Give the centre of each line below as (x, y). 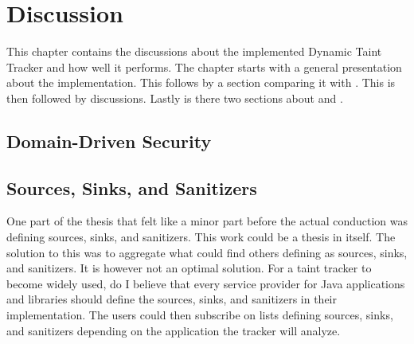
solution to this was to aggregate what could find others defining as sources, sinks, (207, 252)
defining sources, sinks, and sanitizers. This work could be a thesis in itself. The (201, 237)
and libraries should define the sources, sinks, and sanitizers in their (172, 299)
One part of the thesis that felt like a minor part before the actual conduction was (207, 221)
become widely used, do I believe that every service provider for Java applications (206, 283)
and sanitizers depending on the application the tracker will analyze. (174, 330)
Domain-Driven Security (109, 141)
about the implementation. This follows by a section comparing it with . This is (201, 82)
